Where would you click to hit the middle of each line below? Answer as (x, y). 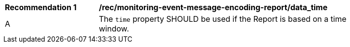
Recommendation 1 (41, 7)
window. (114, 29)
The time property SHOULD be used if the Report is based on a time (223, 19)
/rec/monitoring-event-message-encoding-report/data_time (213, 7)
